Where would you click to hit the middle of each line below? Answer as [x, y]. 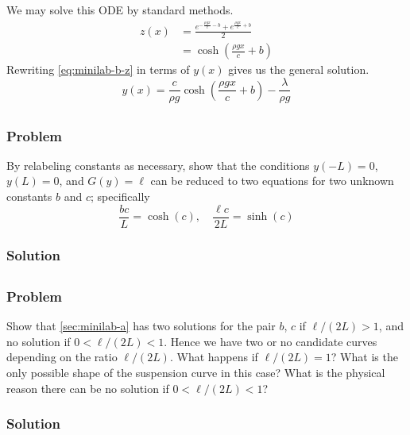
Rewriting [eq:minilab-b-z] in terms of [98, 69]
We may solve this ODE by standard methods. [120, 10]
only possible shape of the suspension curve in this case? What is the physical [196, 372]
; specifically [120, 196]
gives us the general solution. [299, 69]
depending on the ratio [62, 357]
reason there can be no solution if [88, 388]
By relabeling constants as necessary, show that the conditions [158, 165]
